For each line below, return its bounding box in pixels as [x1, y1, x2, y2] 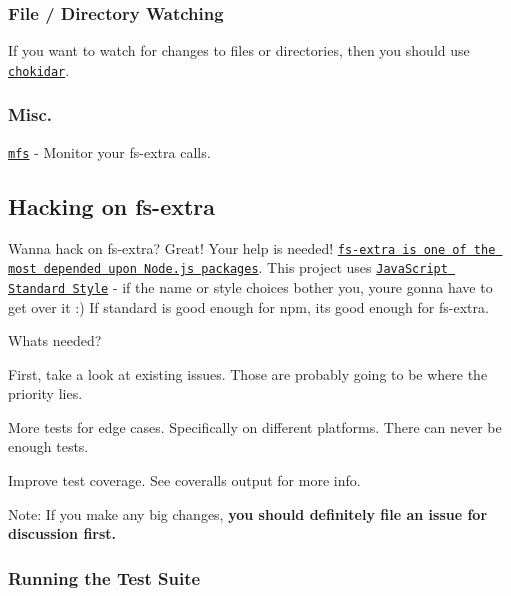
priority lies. [8, 383, 83, 404]
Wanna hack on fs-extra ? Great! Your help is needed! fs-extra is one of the [8, 237, 496, 258]
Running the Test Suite [8, 565, 201, 590]
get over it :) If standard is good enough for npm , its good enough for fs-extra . [8, 296, 489, 317]
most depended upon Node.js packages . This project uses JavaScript [8, 257, 448, 278]
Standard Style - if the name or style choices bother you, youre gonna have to [8, 276, 493, 297]
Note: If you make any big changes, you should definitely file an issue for [8, 503, 488, 524]
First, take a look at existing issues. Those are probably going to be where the [8, 363, 488, 384]
